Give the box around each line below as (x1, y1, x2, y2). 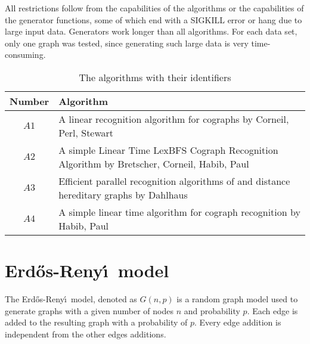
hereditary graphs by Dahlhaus (58, 187, 188, 202)
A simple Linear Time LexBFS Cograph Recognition (58, 142, 278, 157)
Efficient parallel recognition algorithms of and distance (58, 173, 290, 188)
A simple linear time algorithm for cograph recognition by (58, 204, 300, 219)
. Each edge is (247, 304, 298, 317)
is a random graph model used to (176, 293, 298, 305)
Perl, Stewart (58, 125, 114, 140)
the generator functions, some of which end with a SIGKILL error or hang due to (5, 13, 302, 26)
